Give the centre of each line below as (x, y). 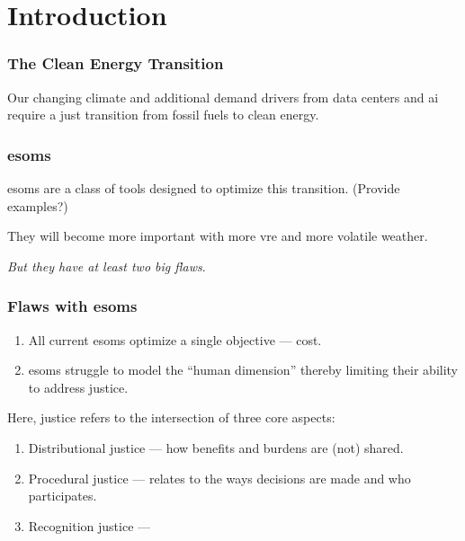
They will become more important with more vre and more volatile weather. (218, 236)
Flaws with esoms (72, 306)
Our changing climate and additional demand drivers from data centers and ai (223, 97)
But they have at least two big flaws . (107, 266)
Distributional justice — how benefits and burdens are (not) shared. (216, 447)
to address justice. (78, 387)
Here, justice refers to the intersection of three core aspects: (171, 417)
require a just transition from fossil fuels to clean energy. (163, 115)
